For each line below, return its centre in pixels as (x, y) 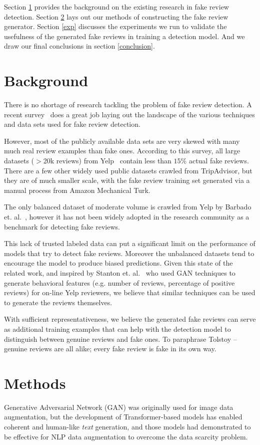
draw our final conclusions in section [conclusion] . (79, 46)
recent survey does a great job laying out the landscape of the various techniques (129, 114)
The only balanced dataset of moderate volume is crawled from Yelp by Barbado (128, 207)
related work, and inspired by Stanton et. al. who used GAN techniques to (120, 273)
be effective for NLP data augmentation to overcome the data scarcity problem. (126, 436)
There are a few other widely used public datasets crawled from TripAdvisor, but (128, 170)
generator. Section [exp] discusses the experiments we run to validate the (115, 26)
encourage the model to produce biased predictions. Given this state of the (118, 263)
